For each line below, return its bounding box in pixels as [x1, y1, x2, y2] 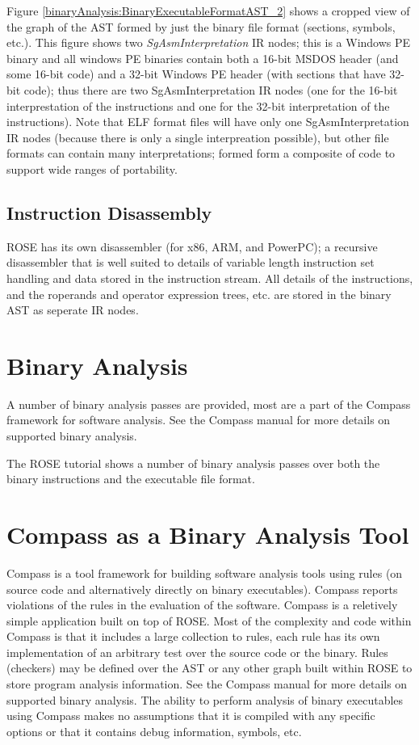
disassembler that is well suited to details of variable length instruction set [6, 254, 375, 271]
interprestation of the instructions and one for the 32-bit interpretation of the [6, 97, 390, 114]
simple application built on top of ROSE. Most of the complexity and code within [6, 612, 412, 629]
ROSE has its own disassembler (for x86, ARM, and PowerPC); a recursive [6, 238, 378, 255]
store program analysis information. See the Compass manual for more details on [6, 676, 408, 692]
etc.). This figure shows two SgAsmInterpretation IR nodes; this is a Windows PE [6, 34, 411, 51]
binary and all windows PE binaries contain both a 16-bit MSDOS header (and [6, 49, 399, 66]
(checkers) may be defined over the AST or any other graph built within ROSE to [6, 659, 413, 676]
